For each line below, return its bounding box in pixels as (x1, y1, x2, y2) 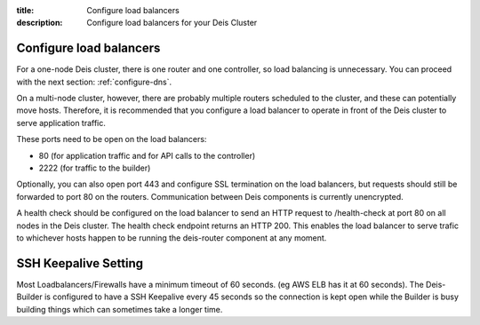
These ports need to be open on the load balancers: (16, 134, 207, 145)
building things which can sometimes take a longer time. (16, 304, 223, 314)
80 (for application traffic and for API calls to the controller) (38, 150, 256, 161)
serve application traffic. (16, 117, 107, 128)
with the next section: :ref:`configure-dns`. (16, 76, 172, 87)
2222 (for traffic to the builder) (38, 162, 151, 173)
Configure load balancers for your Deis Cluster (86, 18, 258, 28)
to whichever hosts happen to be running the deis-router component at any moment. (16, 232, 327, 243)
